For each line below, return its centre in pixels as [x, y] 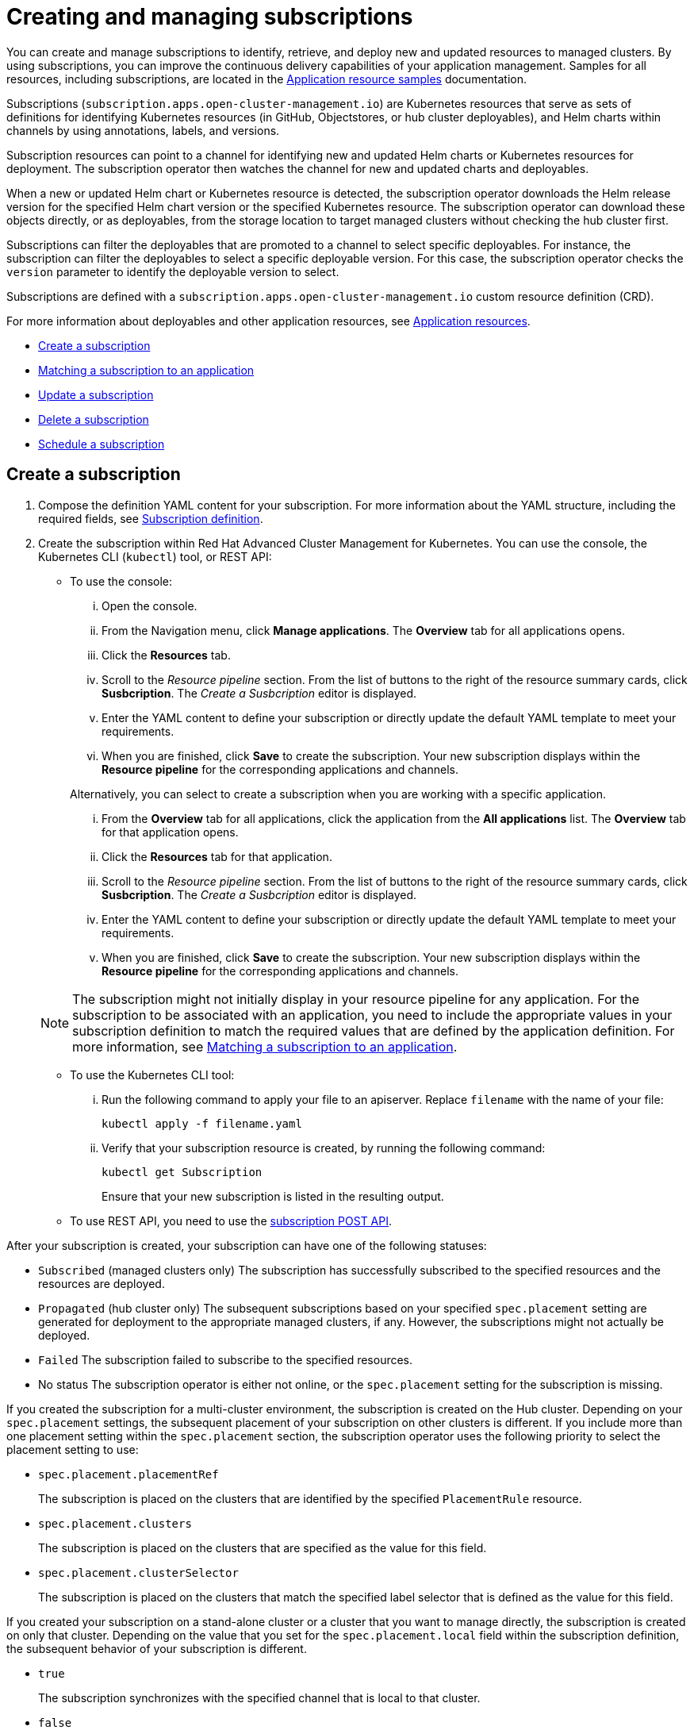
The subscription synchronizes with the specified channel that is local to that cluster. [259, 1697]
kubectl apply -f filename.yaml [202, 1123]
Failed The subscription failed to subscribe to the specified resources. [226, 1359]
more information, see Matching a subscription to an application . [265, 1046]
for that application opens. [170, 832]
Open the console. [150, 605]
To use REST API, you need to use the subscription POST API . [231, 1221]
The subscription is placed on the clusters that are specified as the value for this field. [263, 1547]
